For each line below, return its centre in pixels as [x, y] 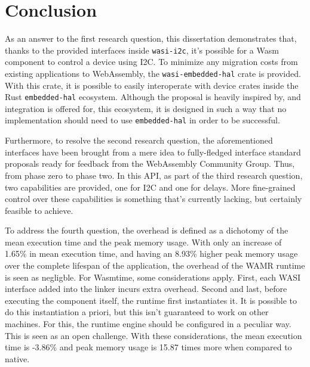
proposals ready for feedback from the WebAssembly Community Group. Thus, [150, 164]
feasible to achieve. [39, 210]
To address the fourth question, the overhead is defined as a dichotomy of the [147, 230]
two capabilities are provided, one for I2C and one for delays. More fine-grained [150, 187]
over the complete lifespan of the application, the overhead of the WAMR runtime [155, 265]
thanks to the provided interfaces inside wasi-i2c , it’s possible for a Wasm [142, 50]
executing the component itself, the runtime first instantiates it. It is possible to [151, 300]
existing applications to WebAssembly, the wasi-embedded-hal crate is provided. [153, 73]
